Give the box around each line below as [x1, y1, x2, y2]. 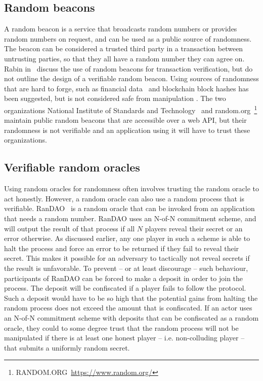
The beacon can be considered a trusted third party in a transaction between [4, 43, 243, 54]
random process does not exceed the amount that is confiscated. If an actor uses [4, 302, 252, 313]
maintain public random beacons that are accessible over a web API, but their [4, 115, 247, 125]
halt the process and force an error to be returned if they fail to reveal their [4, 243, 239, 253]
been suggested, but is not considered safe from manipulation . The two [4, 93, 226, 103]
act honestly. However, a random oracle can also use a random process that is [4, 193, 245, 203]
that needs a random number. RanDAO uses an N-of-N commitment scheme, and [4, 213, 256, 223]
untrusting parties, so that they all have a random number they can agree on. [4, 53, 245, 63]
